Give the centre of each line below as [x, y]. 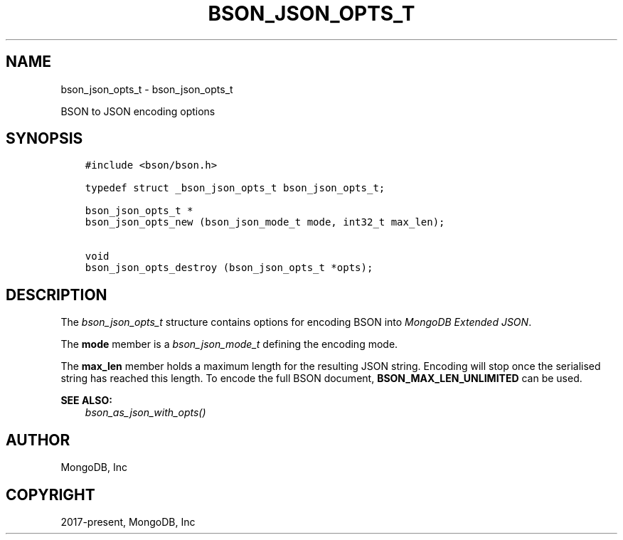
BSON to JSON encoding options [138, 111]
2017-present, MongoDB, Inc [128, 522]
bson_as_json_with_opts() [145, 413]
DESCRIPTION [57, 295]
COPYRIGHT [50, 494]
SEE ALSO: [86, 401]
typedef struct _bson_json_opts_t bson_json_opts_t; [235, 188]
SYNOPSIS [44, 139]
